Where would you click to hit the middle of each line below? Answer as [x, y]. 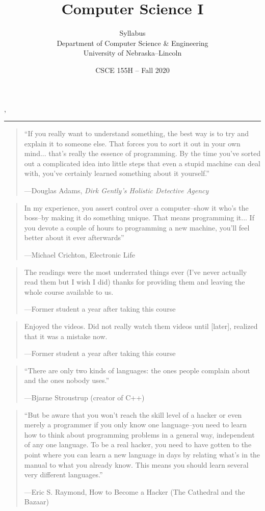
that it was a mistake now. [66, 336]
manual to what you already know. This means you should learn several [136, 464]
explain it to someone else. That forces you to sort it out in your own [132, 143]
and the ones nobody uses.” [67, 380]
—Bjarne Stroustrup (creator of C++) [84, 397]
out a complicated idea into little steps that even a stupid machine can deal [142, 163]
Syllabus [132, 33]
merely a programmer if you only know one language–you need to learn [135, 425]
